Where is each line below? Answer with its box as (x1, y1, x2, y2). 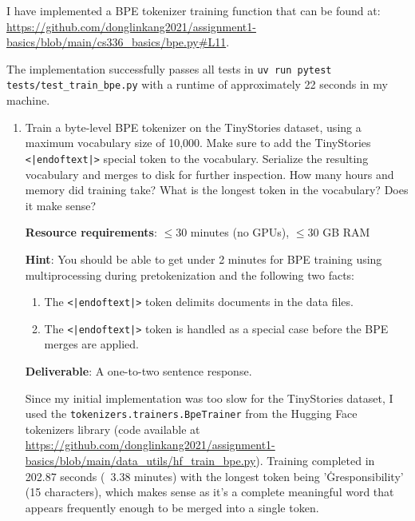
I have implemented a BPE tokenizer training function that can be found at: (6, 2, 381, 18)
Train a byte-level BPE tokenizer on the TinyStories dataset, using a (25, 118, 362, 135)
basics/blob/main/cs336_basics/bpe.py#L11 (6, 34, 227, 50)
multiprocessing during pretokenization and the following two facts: (25, 266, 355, 283)
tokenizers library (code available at (25, 420, 200, 437)
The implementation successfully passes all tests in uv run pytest (6, 60, 332, 77)
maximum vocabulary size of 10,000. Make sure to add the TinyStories (25, 134, 371, 151)
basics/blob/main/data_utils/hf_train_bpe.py (25, 452, 256, 469)
